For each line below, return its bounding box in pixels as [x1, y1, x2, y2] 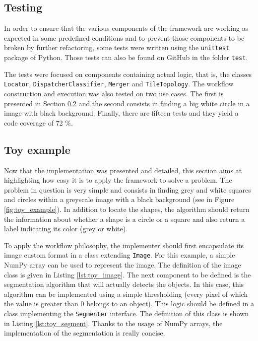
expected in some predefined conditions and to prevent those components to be [4, 32, 245, 43]
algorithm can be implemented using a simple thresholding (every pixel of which [4, 288, 248, 299]
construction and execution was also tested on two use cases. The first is [4, 88, 224, 98]
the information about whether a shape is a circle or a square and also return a [4, 213, 245, 224]
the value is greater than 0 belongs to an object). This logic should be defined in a [4, 298, 254, 309]
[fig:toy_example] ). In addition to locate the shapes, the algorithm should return [4, 204, 250, 214]
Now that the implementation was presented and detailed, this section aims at [4, 165, 242, 175]
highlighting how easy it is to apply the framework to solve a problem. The [4, 175, 232, 185]
